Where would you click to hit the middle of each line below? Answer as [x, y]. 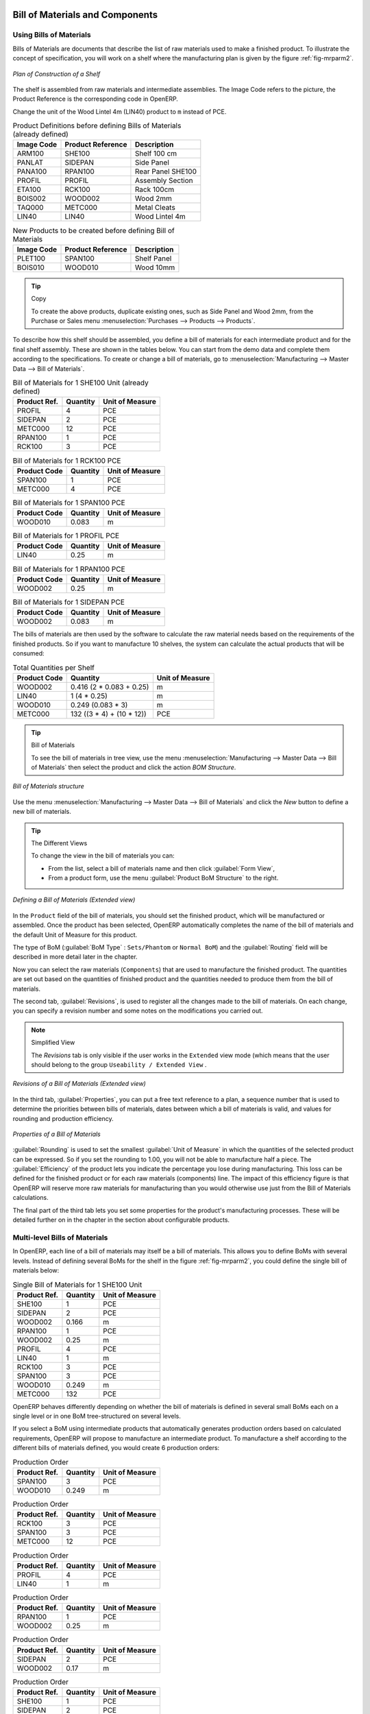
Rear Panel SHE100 [166, 171]
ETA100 [29, 190]
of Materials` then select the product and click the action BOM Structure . [134, 767]
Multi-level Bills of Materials [60, 1238]
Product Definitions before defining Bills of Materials [97, 125]
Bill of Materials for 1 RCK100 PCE [67, 461]
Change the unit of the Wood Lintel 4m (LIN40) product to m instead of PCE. [120, 111]
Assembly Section [164, 180]
